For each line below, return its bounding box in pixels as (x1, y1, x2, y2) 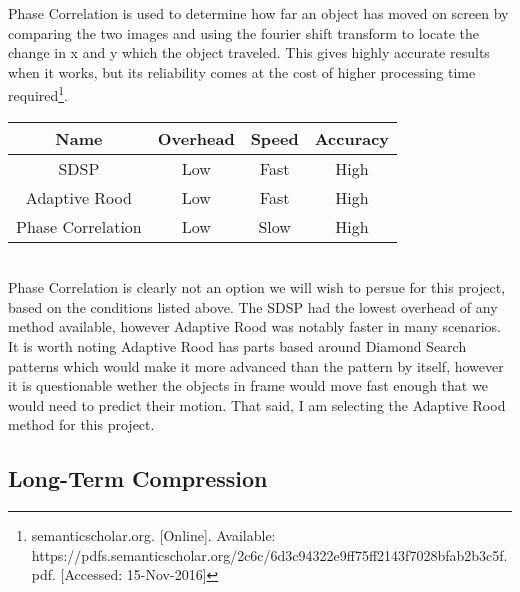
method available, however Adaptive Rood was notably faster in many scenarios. (8, 316, 501, 337)
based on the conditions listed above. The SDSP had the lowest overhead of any (8, 296, 498, 317)
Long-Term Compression (8, 463, 268, 494)
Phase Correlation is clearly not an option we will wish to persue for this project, (8, 277, 506, 298)
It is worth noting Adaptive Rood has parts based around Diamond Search (8, 336, 467, 356)
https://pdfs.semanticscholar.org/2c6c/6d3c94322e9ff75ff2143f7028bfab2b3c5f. (31, 544, 508, 565)
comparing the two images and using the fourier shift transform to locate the (8, 22, 480, 43)
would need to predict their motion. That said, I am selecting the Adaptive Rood (8, 394, 506, 415)
